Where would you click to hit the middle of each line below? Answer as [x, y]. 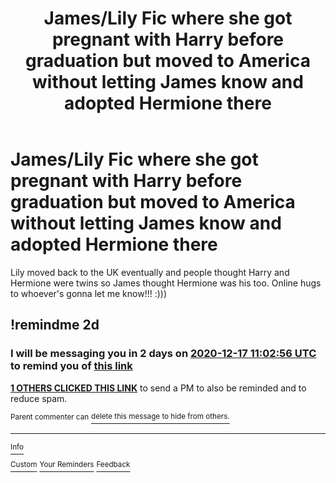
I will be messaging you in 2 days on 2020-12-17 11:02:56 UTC [163, 354]
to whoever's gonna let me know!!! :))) [89, 293]
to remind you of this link [71, 366]
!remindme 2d [55, 325]
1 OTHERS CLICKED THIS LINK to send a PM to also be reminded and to [158, 388]
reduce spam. [39, 398]
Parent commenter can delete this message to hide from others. [120, 417]
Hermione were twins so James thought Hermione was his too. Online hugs [166, 283]
